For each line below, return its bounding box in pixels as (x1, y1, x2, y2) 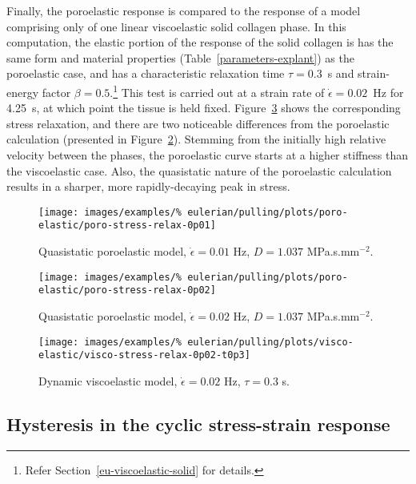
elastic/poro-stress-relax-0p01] (38, 220, 216, 232)
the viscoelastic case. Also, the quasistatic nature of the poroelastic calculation (6, 162, 392, 179)
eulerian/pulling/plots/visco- (187, 336, 354, 348)
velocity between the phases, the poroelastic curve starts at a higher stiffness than (6, 147, 408, 163)
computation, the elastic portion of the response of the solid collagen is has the (6, 34, 394, 50)
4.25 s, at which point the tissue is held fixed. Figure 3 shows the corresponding (6, 99, 401, 116)
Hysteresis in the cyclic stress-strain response (6, 411, 390, 436)
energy (6, 83, 39, 100)
